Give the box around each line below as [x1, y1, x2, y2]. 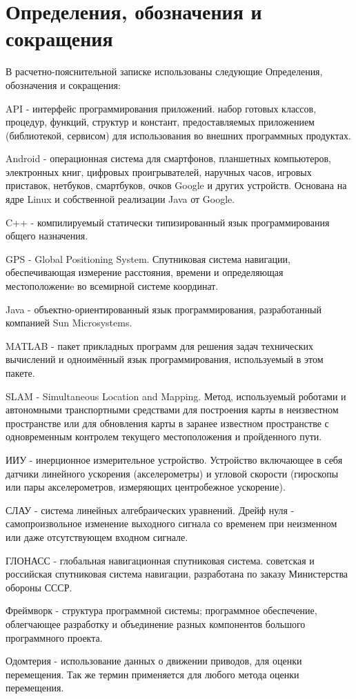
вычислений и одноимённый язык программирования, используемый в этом [6, 352, 324, 366]
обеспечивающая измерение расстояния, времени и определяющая [6, 265, 284, 279]
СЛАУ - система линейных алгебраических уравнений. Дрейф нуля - [6, 502, 295, 517]
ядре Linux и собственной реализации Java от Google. [6, 192, 235, 206]
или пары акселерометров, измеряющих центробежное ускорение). [6, 480, 286, 494]
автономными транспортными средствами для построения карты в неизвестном [6, 402, 339, 417]
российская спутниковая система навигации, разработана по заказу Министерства [6, 567, 348, 581]
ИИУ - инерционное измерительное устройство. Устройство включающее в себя [6, 452, 343, 466]
